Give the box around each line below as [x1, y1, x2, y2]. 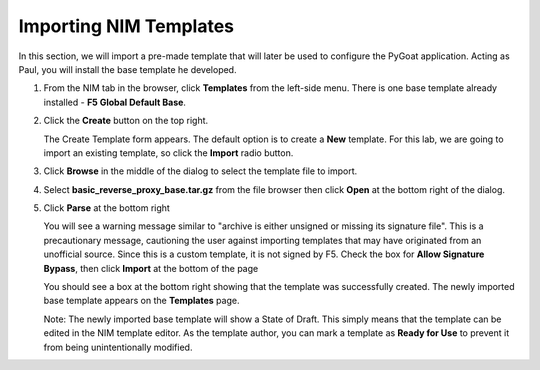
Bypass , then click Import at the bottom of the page [43, 262, 259, 274]
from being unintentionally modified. [43, 341, 193, 353]
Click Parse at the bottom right [43, 202, 170, 214]
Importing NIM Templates [18, 15, 235, 37]
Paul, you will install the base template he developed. [18, 63, 237, 75]
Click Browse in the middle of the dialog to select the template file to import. [43, 165, 358, 177]
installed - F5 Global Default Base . [43, 96, 187, 108]
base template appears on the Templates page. [43, 295, 240, 307]
